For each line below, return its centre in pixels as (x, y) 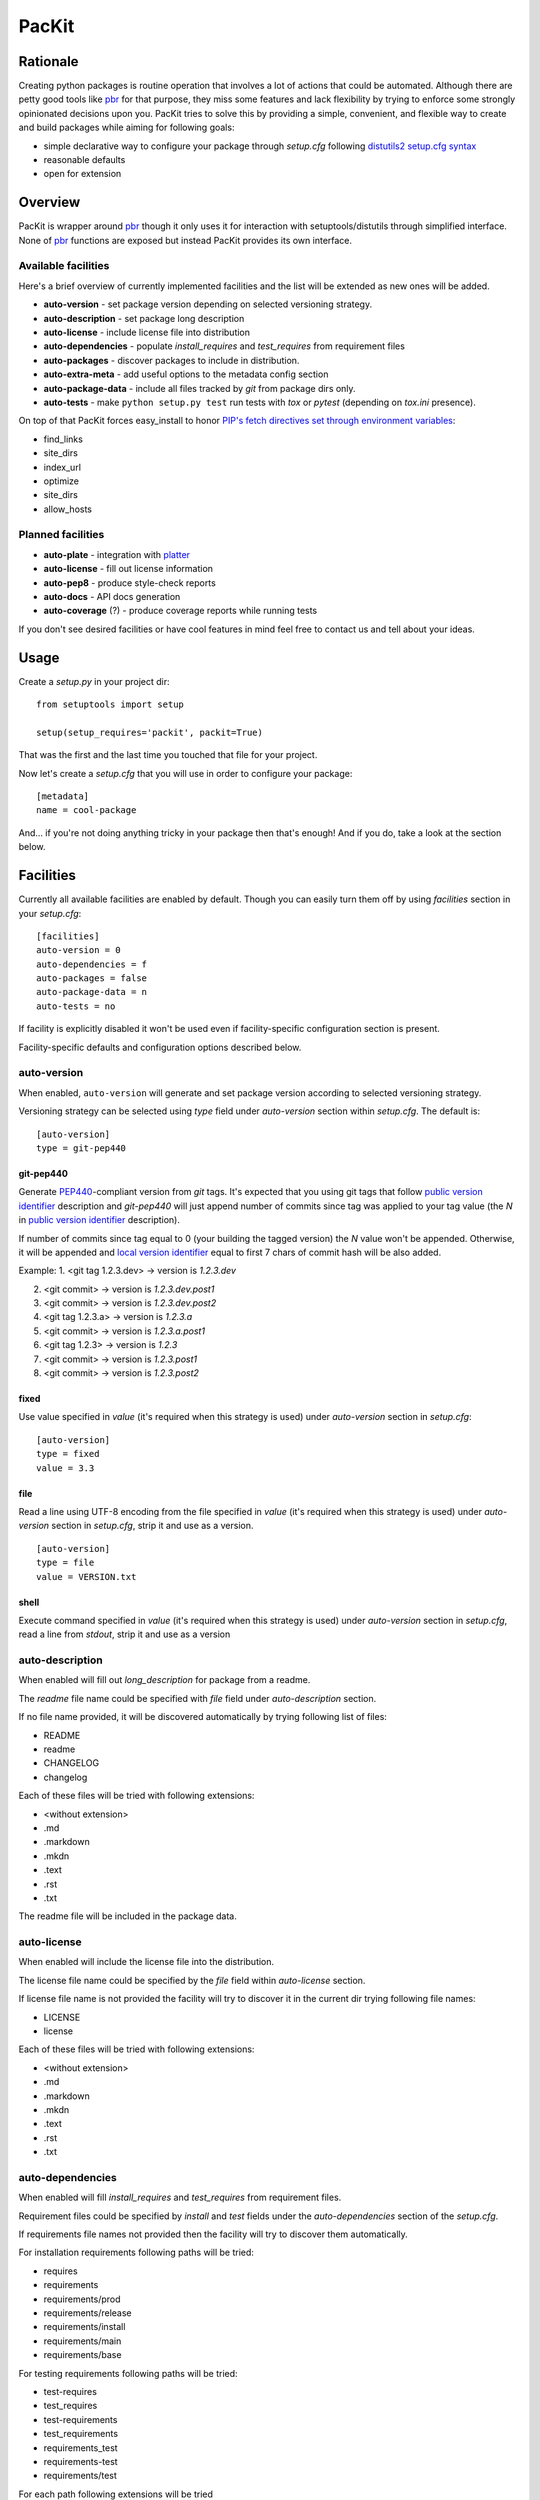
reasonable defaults (84, 160)
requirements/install (84, 2327)
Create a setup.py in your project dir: (94, 681)
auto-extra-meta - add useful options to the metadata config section (186, 374)
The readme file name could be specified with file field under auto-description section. (197, 1698)
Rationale (48, 61)
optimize (61, 481)
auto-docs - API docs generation (112, 597)
